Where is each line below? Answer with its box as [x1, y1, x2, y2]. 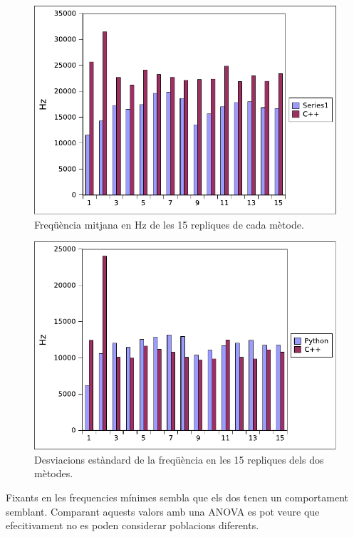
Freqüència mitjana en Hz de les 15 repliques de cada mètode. [34, 217, 304, 231]
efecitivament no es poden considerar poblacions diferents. [6, 518, 259, 533]
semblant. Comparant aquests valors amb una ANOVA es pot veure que [6, 504, 320, 518]
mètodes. [34, 466, 73, 481]
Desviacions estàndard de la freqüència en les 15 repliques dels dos [34, 452, 324, 466]
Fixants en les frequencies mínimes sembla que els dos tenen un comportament [6, 489, 349, 504]
